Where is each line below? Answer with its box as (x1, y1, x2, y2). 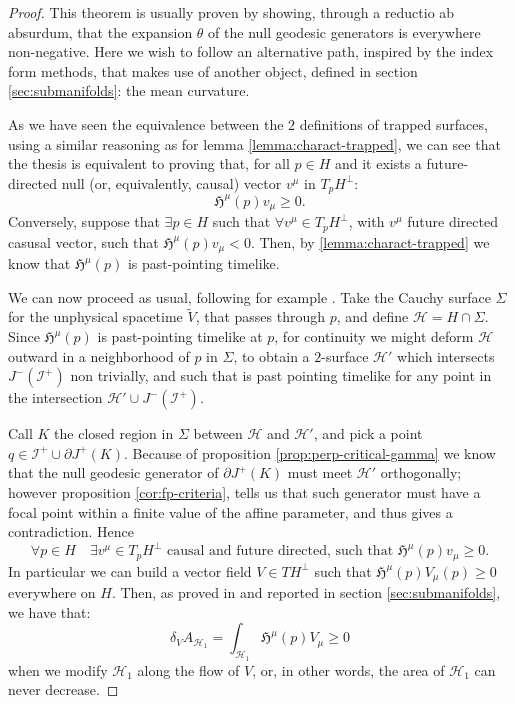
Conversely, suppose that (8, 211, 160, 232)
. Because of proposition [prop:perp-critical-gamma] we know (123, 442, 496, 463)
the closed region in (54, 423, 174, 444)
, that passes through (195, 306, 326, 327)
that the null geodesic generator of (8, 462, 219, 483)
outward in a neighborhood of (8, 345, 190, 366)
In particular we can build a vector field (8, 560, 252, 581)
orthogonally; (380, 462, 462, 483)
